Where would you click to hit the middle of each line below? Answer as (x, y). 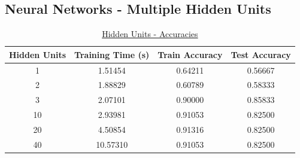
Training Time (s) (112, 54)
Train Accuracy (190, 54)
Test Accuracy (261, 54)
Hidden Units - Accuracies (150, 34)
